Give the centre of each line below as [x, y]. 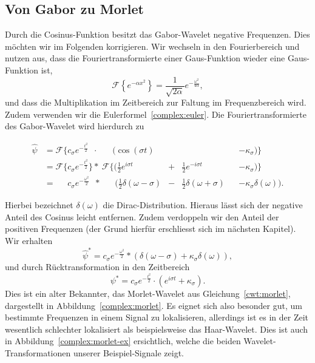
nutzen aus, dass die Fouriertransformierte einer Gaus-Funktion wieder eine [145, 58]
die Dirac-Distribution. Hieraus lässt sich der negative [203, 205]
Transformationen [38, 352]
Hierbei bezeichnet [39, 205]
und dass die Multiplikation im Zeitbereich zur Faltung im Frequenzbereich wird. [156, 102]
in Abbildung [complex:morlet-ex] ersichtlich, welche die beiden [123, 341]
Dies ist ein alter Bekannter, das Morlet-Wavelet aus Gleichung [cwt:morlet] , [148, 293]
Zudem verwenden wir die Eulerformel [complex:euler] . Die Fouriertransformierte [156, 114]
